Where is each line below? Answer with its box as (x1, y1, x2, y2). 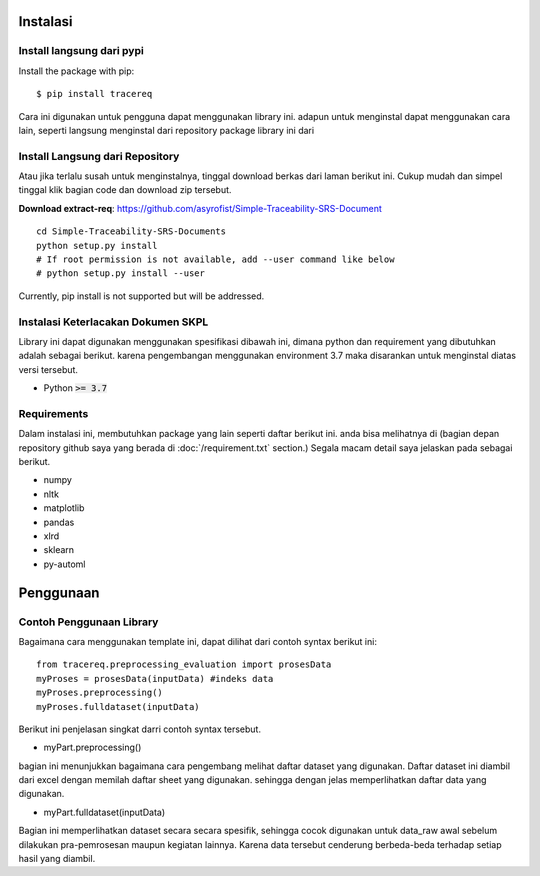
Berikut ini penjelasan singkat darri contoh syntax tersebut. (18, 723, 262, 735)
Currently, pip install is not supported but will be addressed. (18, 290, 265, 302)
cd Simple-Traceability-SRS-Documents (36, 226, 227, 237)
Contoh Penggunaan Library (18, 615, 159, 629)
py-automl (43, 558, 86, 570)
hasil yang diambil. (18, 853, 96, 865)
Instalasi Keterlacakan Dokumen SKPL (18, 315, 209, 329)
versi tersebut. (18, 363, 79, 375)
